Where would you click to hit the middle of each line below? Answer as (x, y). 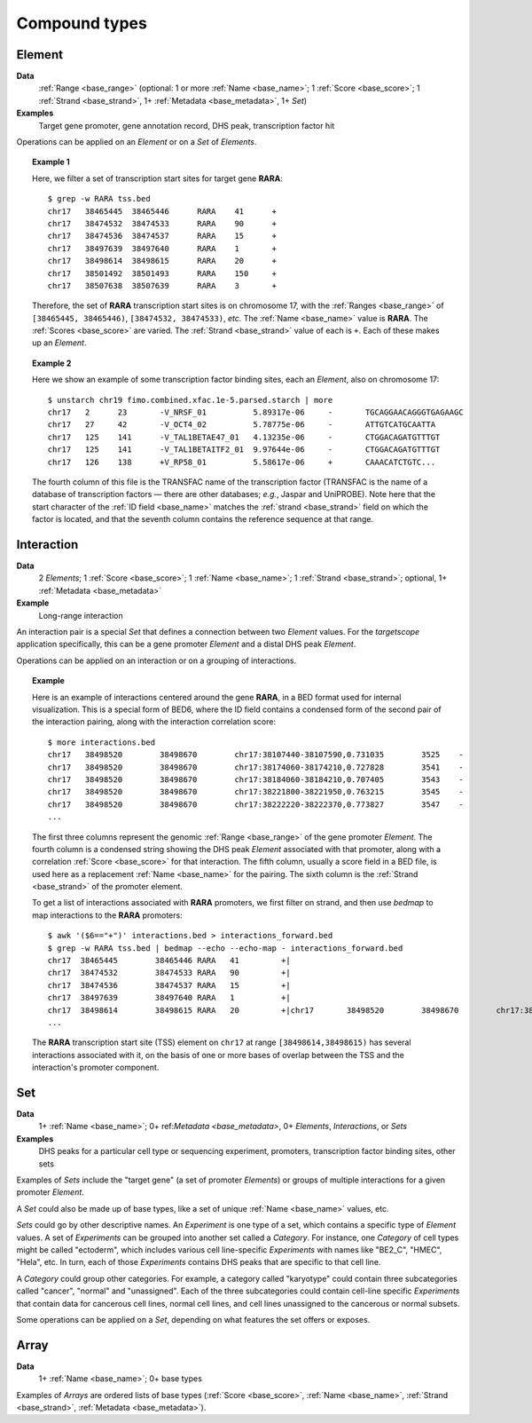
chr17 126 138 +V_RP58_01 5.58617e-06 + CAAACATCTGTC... (242, 462)
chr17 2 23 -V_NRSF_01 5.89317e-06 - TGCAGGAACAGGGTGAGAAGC (256, 412)
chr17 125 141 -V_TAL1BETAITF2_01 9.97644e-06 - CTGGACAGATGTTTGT (244, 450)
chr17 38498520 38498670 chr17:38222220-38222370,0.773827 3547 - (256, 804)
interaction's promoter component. (96, 1067)
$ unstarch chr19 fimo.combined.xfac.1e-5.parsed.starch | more (190, 400)
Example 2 (52, 363)
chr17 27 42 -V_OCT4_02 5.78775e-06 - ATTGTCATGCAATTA (242, 425)
